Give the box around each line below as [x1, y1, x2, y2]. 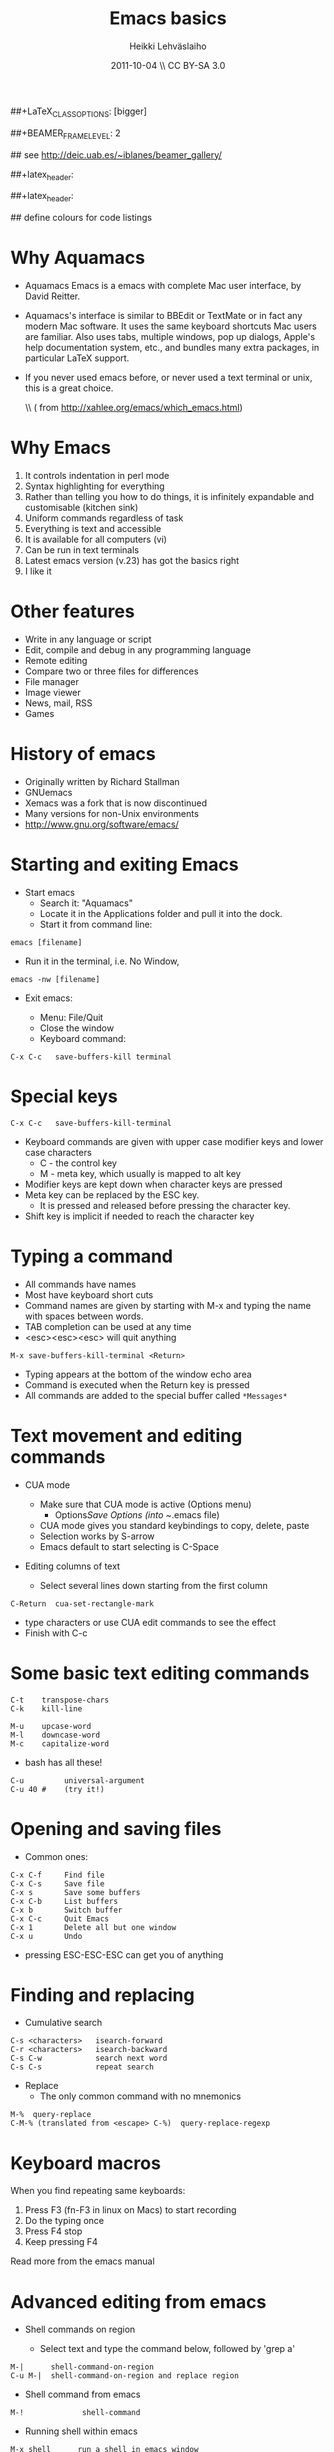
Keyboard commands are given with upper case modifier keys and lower [24, 1135, 324, 1147]
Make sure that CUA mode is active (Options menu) [39, 1498, 252, 1510]
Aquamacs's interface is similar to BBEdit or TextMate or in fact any [24, 310, 303, 322]
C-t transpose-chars [10, 1695, 110, 1705]
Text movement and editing [10, 1424, 243, 1447]
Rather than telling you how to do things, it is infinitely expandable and [24, 491, 315, 502]
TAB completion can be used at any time [24, 1320, 192, 1332]
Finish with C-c [24, 1627, 88, 1639]
